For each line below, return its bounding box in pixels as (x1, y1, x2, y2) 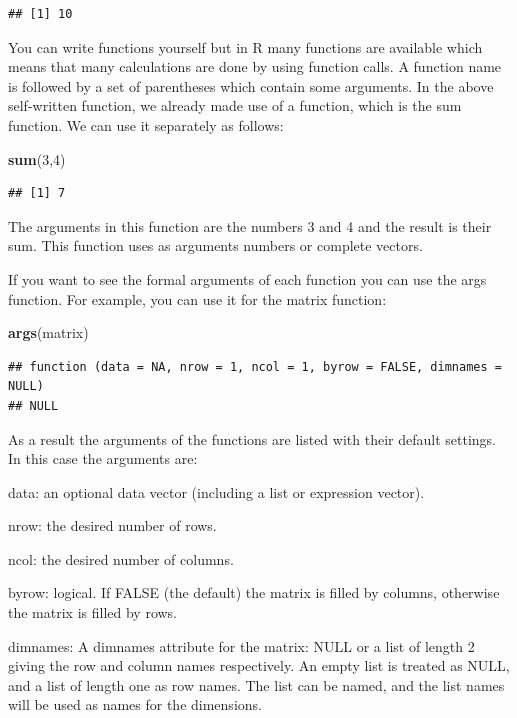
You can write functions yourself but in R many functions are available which (8, 36, 483, 57)
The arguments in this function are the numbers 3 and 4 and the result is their (8, 215, 492, 236)
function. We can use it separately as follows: (8, 114, 284, 135)
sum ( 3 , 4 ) (8, 148, 66, 169)
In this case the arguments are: (8, 448, 198, 469)
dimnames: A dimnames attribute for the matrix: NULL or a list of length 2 (8, 635, 475, 656)
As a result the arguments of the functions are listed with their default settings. (8, 428, 496, 449)
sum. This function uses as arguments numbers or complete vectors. (8, 235, 423, 256)
